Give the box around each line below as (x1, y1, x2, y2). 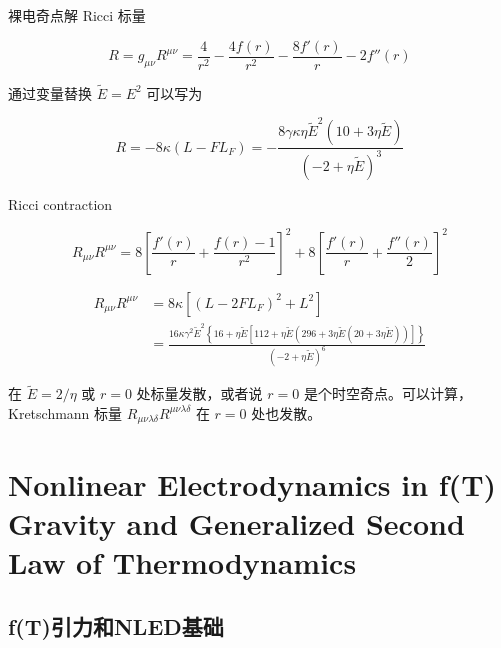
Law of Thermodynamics (8, 541, 357, 582)
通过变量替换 (8, 82, 92, 103)
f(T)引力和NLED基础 (8, 610, 224, 641)
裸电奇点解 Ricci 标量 (8, 5, 146, 25)
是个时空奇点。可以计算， (303, 383, 472, 404)
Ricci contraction (8, 193, 113, 214)
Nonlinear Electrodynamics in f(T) (8, 463, 497, 504)
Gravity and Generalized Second (8, 502, 465, 543)
